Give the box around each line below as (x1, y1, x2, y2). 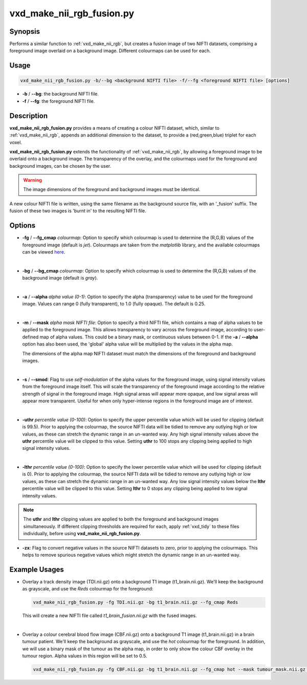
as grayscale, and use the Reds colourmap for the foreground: (22, 586, 153, 592)
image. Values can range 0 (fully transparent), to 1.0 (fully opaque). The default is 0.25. (22, 301, 206, 307)
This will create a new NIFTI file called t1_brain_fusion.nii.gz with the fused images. (22, 612, 197, 619)
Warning (23, 177, 42, 184)
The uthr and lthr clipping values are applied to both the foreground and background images (23, 516, 219, 522)
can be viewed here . (22, 248, 65, 255)
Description (9, 111, 48, 120)
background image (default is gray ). (22, 275, 98, 281)
